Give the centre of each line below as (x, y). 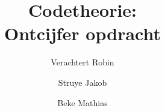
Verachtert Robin (82, 62)
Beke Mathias (82, 102)
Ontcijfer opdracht (82, 33)
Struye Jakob (82, 82)
